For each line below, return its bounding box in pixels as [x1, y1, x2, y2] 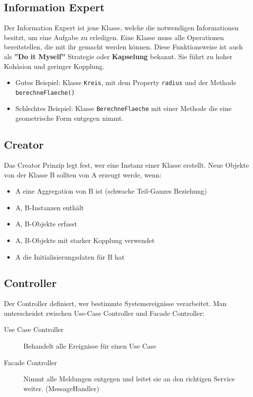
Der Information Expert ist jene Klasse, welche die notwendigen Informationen [4, 22, 239, 33]
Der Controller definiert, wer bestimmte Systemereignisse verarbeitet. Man [4, 298, 227, 309]
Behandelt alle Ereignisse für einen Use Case [23, 341, 156, 351]
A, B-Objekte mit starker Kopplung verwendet [15, 235, 155, 245]
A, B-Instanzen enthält [15, 202, 84, 212]
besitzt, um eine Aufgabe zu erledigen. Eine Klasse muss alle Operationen [4, 32, 224, 42]
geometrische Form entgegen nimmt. [15, 113, 124, 123]
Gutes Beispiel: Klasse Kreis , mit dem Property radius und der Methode [15, 77, 236, 88]
